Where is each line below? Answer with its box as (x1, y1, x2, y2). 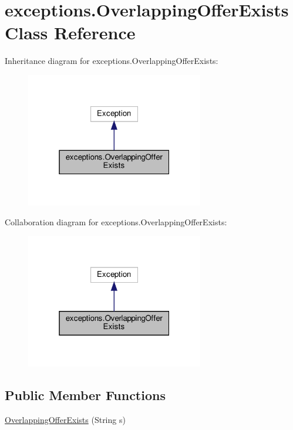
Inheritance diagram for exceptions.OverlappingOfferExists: (5, 55, 218, 67)
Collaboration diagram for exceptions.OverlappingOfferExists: (5, 215, 227, 228)
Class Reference (5, 21, 136, 45)
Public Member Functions (5, 385, 166, 404)
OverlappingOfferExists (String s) (5, 413, 126, 425)
